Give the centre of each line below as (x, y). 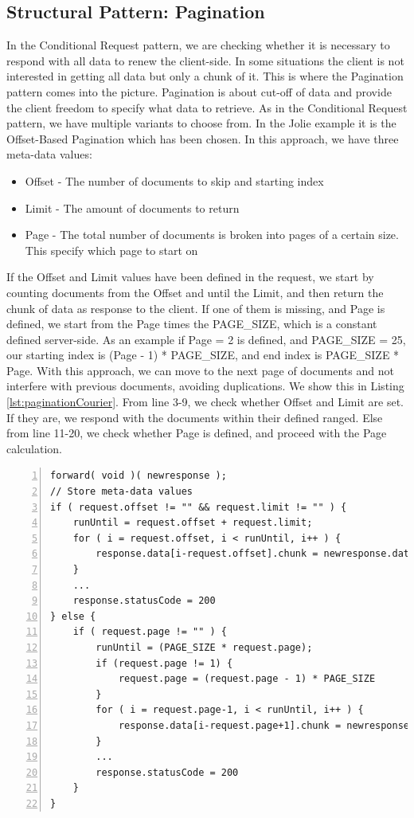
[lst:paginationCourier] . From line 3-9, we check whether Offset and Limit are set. (205, 402)
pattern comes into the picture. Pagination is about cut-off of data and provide (199, 91)
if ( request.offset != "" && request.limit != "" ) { (199, 507)
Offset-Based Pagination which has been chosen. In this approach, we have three (203, 138)
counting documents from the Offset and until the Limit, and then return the (195, 292)
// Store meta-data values (121, 492)
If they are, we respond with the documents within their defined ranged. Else (195, 417)
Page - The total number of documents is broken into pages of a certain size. (212, 235)
